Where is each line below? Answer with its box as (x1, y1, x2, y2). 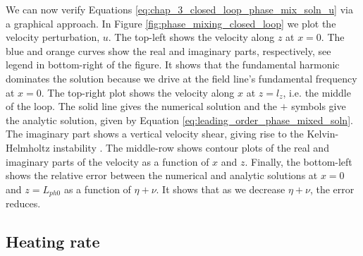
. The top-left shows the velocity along (108, 30, 275, 44)
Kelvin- (307, 126, 339, 141)
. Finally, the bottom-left (245, 154, 352, 169)
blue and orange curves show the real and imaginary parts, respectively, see (6, 43, 331, 58)
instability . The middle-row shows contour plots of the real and (53, 140, 329, 154)
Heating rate (6, 231, 100, 252)
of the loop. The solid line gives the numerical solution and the (6, 99, 277, 114)
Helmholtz (6, 140, 50, 154)
